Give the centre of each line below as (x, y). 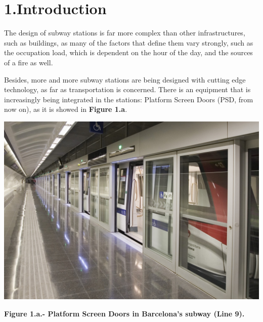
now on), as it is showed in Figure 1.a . (66, 109)
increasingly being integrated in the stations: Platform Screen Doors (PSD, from (129, 99)
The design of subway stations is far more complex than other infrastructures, (125, 33)
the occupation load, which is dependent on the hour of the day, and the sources (128, 52)
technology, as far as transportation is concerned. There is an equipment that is (127, 89)
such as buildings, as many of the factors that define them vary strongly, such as (129, 42)
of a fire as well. (29, 62)
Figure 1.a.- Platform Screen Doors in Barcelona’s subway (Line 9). (124, 313)
